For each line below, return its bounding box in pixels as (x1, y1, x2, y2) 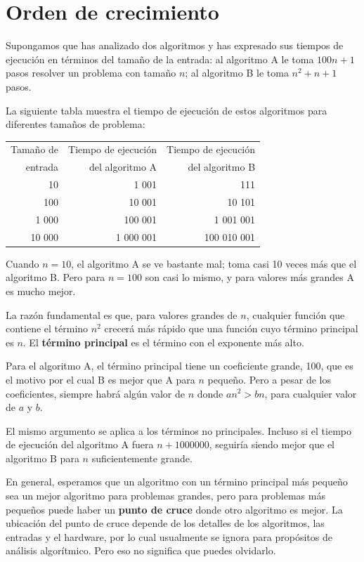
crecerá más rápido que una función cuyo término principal (104, 321, 358, 336)
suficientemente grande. (91, 450, 193, 465)
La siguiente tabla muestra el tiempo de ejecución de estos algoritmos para (6, 103, 327, 117)
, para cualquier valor (264, 386, 357, 400)
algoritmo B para (6, 450, 79, 465)
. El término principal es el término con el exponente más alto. (22, 334, 304, 349)
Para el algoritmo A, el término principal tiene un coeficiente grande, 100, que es (6, 358, 353, 373)
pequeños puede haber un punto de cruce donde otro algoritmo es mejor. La (6, 502, 343, 516)
